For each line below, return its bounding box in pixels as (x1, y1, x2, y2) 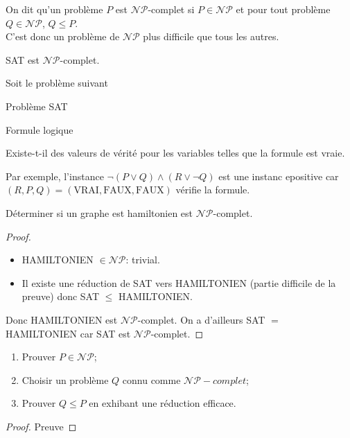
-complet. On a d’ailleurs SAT (137, 312, 265, 326)
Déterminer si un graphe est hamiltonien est (6, 205, 193, 220)
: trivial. (125, 252, 160, 267)
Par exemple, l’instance (6, 168, 104, 183)
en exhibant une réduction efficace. (89, 396, 236, 410)
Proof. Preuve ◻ (6, 419, 77, 433)
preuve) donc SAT (21, 289, 100, 304)
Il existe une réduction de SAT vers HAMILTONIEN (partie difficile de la (21, 275, 336, 290)
